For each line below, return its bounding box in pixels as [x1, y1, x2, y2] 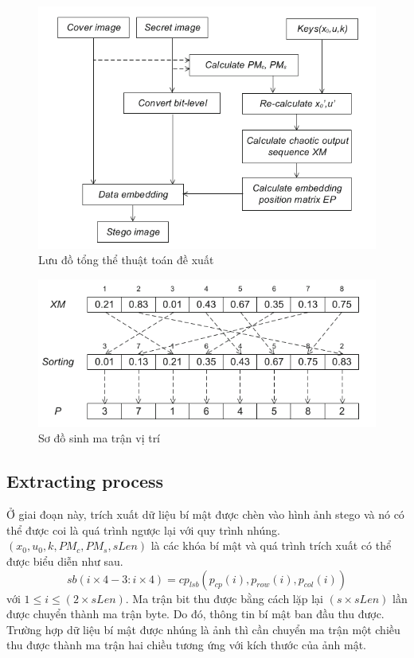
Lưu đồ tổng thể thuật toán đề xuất [38, 251, 214, 268]
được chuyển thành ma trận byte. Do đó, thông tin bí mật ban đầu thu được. [6, 605, 385, 622]
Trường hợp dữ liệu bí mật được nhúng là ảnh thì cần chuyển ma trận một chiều [6, 621, 400, 637]
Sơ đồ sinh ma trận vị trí [38, 430, 161, 446]
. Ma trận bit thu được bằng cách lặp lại [125, 590, 323, 606]
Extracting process [6, 469, 164, 493]
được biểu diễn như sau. [6, 552, 123, 569]
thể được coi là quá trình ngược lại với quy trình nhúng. [6, 521, 280, 538]
